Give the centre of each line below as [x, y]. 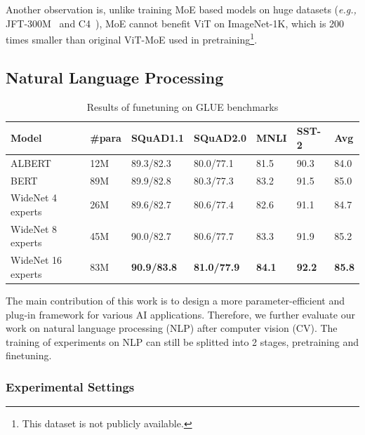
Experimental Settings [70, 386]
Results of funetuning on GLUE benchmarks [182, 106]
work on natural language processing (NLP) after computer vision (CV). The [172, 328]
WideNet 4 [34, 198]
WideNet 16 [36, 260]
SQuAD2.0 [220, 138]
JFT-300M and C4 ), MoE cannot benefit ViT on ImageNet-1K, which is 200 [175, 23]
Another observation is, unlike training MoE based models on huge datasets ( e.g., [181, 9]
